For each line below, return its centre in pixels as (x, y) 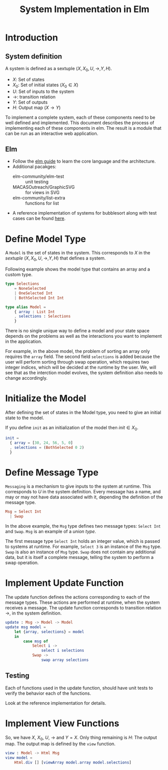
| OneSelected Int (33, 293)
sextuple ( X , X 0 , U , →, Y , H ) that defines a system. (56, 259)
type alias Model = (26, 307)
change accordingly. (26, 378)
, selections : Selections (43, 317)
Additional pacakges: (34, 167)
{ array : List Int (35, 312)
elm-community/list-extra (39, 198)
